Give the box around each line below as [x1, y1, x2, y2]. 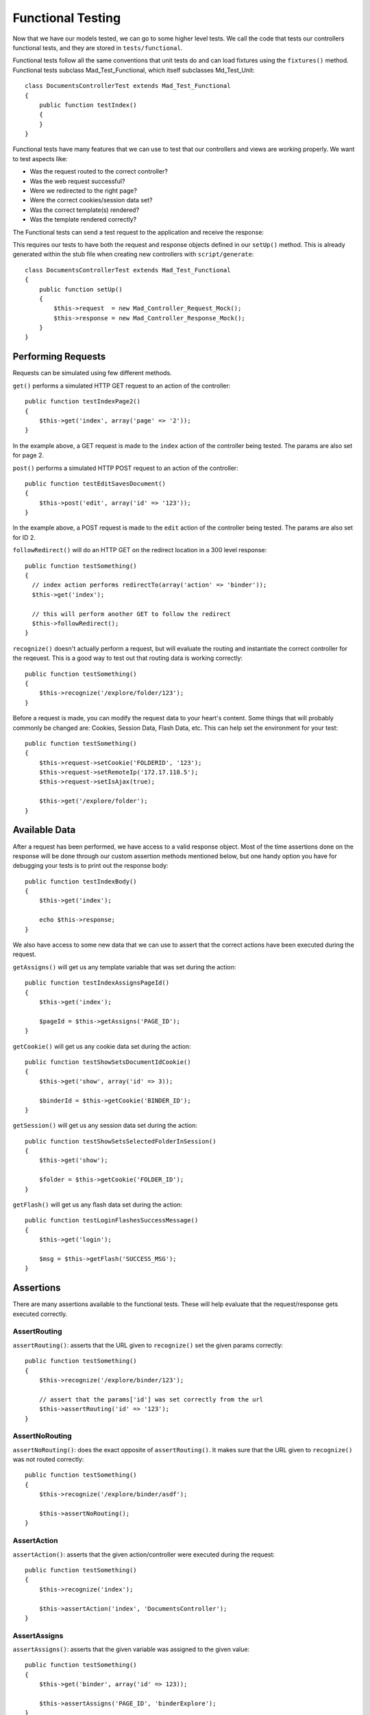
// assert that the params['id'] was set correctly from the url [38, 1395, 264, 1403]
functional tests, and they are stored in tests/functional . [12, 43, 183, 51]
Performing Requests [12, 351, 106, 363]
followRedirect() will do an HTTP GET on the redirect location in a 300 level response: [12, 546, 267, 554]
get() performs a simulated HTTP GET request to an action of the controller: [12, 381, 231, 390]
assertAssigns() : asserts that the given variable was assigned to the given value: [12, 1645, 250, 1653]
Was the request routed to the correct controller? [29, 167, 168, 176]
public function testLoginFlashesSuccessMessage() [25, 1216, 199, 1225]
